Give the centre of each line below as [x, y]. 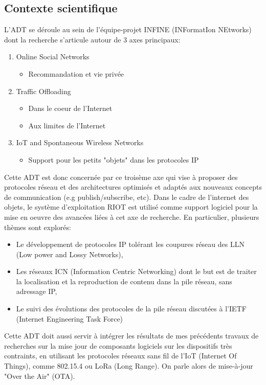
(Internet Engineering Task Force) [70, 318]
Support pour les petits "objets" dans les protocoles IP [114, 159]
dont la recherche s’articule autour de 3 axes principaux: [92, 39]
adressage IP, [37, 291]
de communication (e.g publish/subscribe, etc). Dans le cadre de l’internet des [127, 197]
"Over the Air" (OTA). [40, 376]
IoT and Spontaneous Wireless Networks [80, 142]
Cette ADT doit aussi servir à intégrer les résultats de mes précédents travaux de [131, 336]
